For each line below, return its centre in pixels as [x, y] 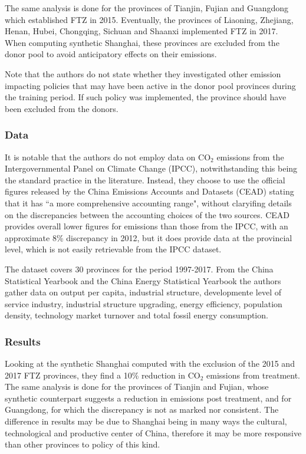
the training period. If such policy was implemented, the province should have [146, 97]
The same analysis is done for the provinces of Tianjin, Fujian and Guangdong [147, 8]
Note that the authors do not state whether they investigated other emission [143, 73]
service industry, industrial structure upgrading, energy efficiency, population [144, 303]
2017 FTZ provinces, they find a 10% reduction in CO [103, 375]
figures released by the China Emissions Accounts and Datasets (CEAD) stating [149, 191]
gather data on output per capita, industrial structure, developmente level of [143, 292]
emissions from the [250, 157]
